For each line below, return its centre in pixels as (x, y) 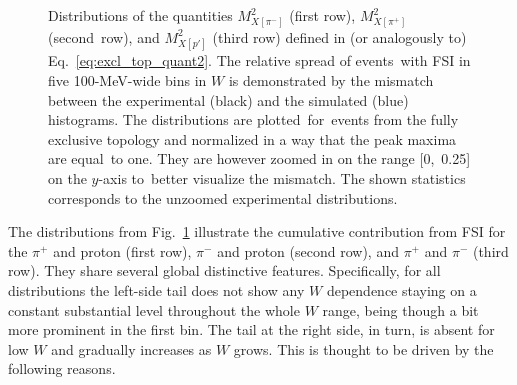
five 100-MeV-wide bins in (127, 80)
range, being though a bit (400, 309)
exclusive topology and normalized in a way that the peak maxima (252, 138)
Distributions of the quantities (140, 15)
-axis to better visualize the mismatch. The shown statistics (282, 178)
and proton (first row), (122, 250)
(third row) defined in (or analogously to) (339, 36)
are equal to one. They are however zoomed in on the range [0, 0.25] (259, 158)
